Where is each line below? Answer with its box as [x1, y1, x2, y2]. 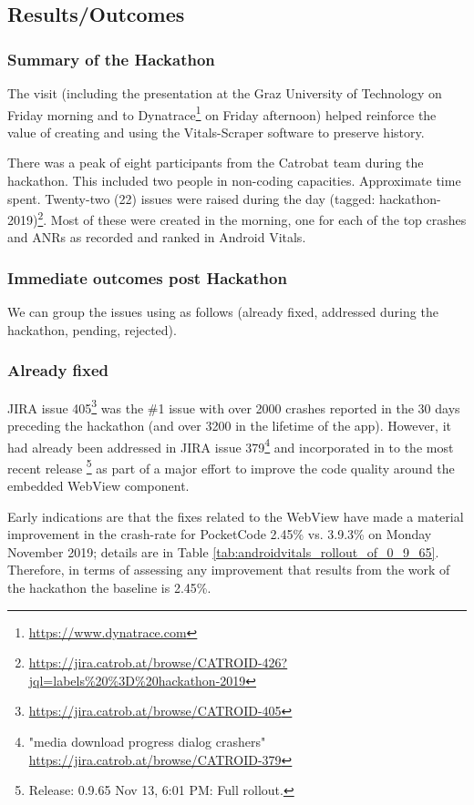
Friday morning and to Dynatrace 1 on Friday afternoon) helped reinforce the [7, 102, 437, 124]
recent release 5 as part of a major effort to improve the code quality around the [7, 455, 455, 477]
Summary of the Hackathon [7, 47, 215, 70]
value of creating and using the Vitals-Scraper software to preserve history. [7, 122, 425, 141]
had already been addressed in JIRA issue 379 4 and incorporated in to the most [7, 434, 454, 456]
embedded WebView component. [7, 476, 190, 495]
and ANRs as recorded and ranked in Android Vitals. [7, 228, 306, 247]
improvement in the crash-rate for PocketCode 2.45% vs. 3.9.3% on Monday [7, 525, 432, 544]
